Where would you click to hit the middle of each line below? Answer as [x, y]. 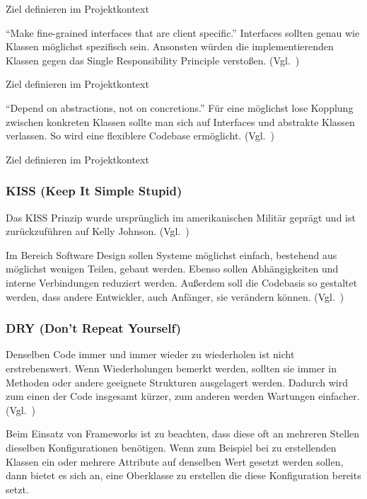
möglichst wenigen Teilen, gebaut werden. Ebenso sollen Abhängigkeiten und [172, 269]
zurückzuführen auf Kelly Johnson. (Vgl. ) [98, 231]
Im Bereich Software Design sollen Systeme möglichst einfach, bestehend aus [171, 254]
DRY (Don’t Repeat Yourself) [94, 328]
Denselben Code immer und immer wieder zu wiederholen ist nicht [150, 354]
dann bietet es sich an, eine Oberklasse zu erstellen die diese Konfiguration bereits [183, 475]
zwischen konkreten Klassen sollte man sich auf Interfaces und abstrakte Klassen [180, 121]
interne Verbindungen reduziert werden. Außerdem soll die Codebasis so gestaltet [182, 282]
